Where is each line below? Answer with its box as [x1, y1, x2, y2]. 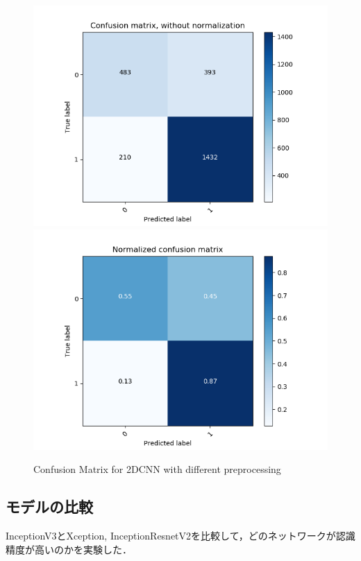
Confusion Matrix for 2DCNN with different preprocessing [33, 462, 281, 476]
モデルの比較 [6, 496, 93, 517]
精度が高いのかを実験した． [6, 542, 132, 556]
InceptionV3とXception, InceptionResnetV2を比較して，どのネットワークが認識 [6, 528, 355, 542]
